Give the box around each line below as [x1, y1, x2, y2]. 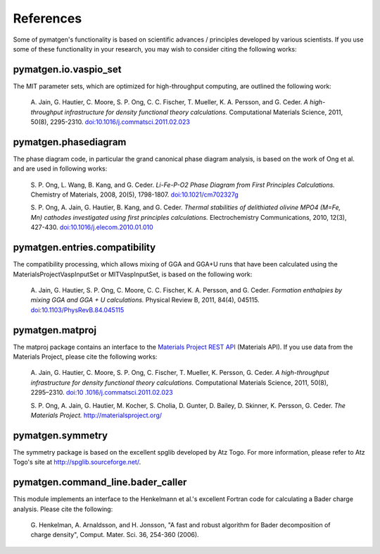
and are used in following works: [13, 164, 108, 173]
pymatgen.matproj [13, 324, 97, 336]
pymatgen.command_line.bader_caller [13, 476, 187, 488]
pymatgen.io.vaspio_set [13, 63, 122, 75]
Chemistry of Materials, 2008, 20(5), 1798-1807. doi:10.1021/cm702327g [30, 190, 239, 199]
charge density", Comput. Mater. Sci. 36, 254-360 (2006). [30, 531, 200, 539]
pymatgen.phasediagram [13, 136, 127, 148]
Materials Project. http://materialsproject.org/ [30, 411, 162, 419]
